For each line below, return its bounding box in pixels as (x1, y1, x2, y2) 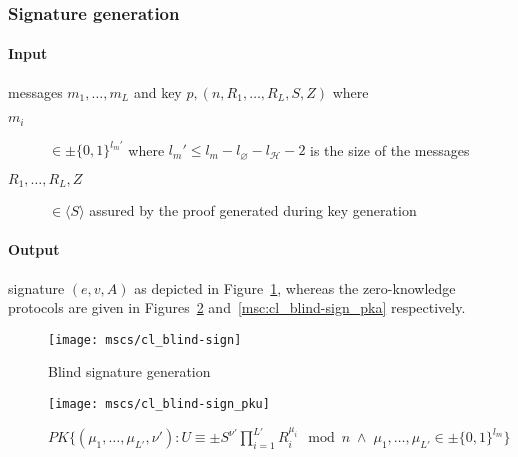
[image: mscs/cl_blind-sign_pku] (48, 397, 270, 412)
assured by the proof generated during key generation (89, 200, 417, 221)
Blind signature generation (48, 361, 211, 382)
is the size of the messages (310, 139, 470, 160)
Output (8, 239, 60, 260)
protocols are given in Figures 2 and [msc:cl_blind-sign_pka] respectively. (8, 297, 466, 318)
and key (133, 81, 182, 102)
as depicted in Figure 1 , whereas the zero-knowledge (134, 277, 456, 298)
